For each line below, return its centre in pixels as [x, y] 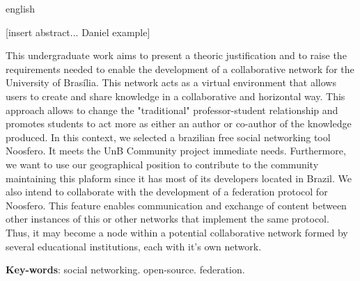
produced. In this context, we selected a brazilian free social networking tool [168, 137]
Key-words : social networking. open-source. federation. [125, 270]
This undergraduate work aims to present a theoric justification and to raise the [176, 55]
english [21, 8]
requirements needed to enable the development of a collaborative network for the [180, 69]
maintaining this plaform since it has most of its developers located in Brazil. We [179, 178]
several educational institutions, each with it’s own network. [134, 246]
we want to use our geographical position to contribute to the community [162, 164]
